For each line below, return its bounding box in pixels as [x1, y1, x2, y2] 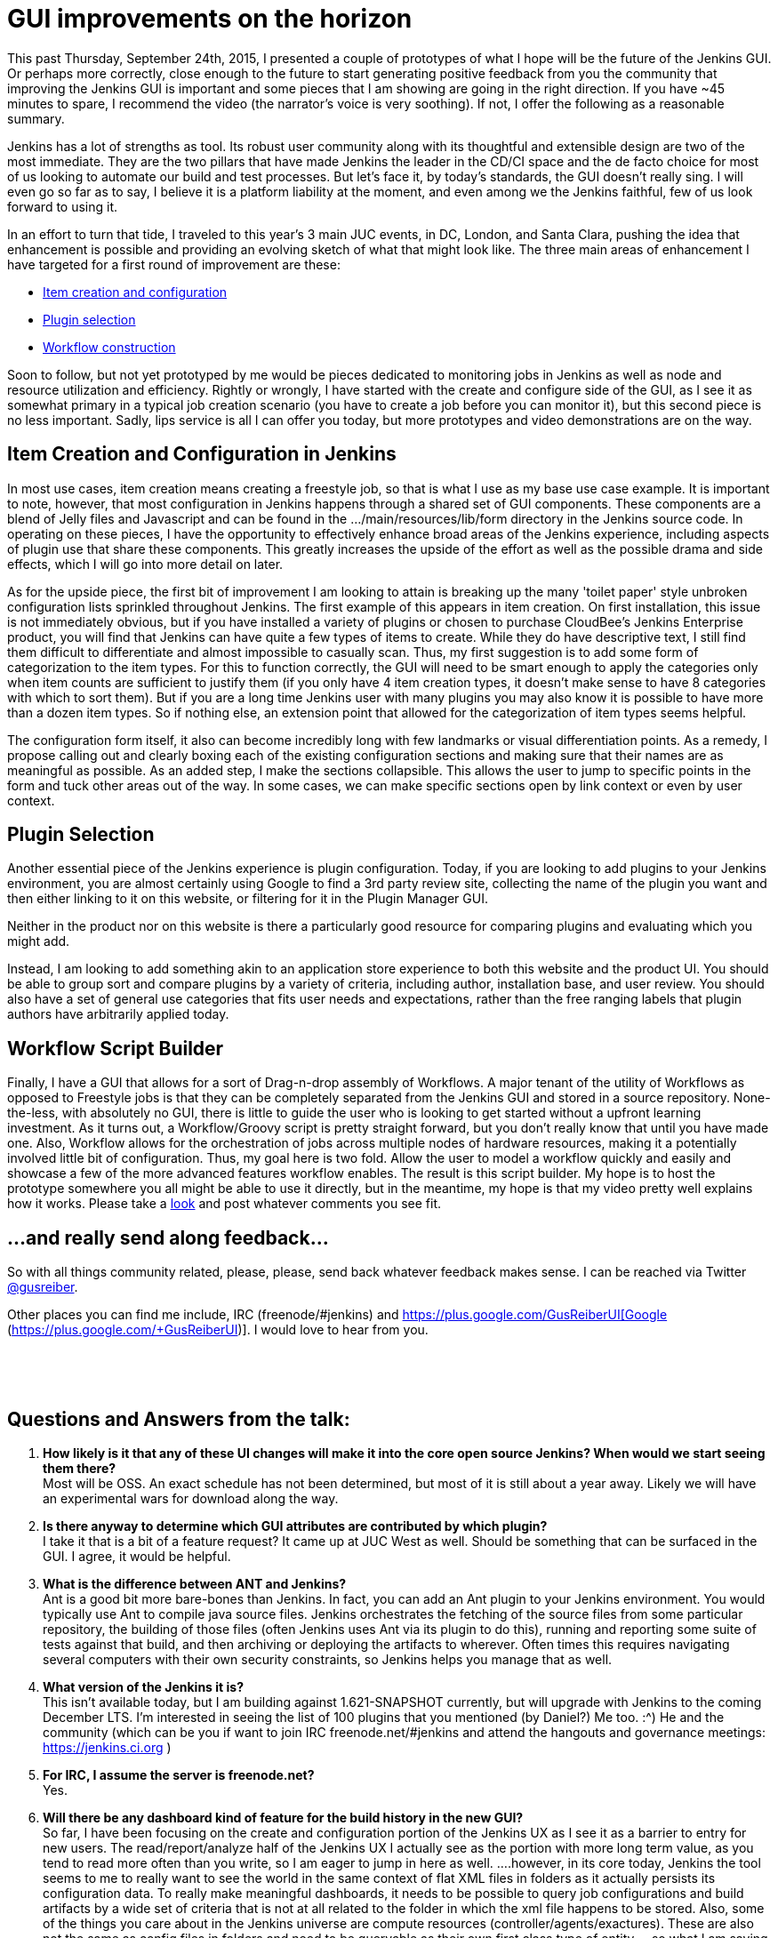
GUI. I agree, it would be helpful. [43, 1548, 231, 1564]
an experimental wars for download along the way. [43, 1490, 339, 1506]
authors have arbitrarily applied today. [7, 1006, 229, 1022]
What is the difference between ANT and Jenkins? [43, 1575, 347, 1591]
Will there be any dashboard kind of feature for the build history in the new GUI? [43, 1809, 524, 1825]
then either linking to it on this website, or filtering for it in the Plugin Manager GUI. [7, 891, 488, 907]
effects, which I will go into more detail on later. [7, 556, 284, 572]
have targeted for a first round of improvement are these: [7, 256, 341, 272]
